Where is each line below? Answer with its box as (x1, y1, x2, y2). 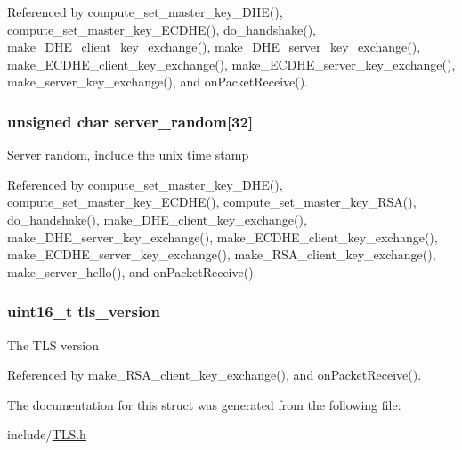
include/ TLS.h (7, 425, 86, 444)
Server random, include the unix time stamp (7, 145, 249, 164)
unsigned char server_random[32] (7, 110, 254, 132)
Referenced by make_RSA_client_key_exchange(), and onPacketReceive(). (7, 365, 422, 384)
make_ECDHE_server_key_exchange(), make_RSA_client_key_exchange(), (7, 245, 436, 264)
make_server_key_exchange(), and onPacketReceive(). (7, 72, 309, 91)
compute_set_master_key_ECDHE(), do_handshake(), (7, 20, 316, 38)
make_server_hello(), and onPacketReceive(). (7, 262, 257, 281)
